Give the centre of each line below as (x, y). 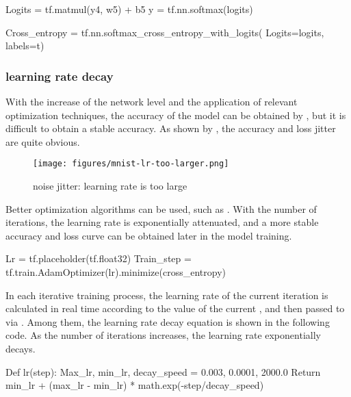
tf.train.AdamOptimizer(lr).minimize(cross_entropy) (116, 272)
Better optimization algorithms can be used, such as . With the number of (161, 208)
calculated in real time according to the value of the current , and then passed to (175, 308)
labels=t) (25, 46)
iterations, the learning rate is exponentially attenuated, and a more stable (162, 222)
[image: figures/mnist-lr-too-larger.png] (131, 164)
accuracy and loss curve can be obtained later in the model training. (149, 235)
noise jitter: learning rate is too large (110, 186)
